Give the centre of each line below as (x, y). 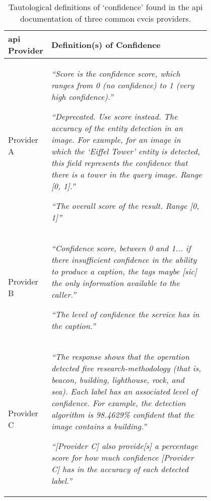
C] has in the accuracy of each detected (120, 469)
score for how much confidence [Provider (122, 457)
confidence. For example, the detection (118, 403)
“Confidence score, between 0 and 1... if (121, 248)
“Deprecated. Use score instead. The (114, 116)
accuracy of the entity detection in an (117, 128)
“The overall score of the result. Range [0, (125, 206)
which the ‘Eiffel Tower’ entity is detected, (126, 151)
